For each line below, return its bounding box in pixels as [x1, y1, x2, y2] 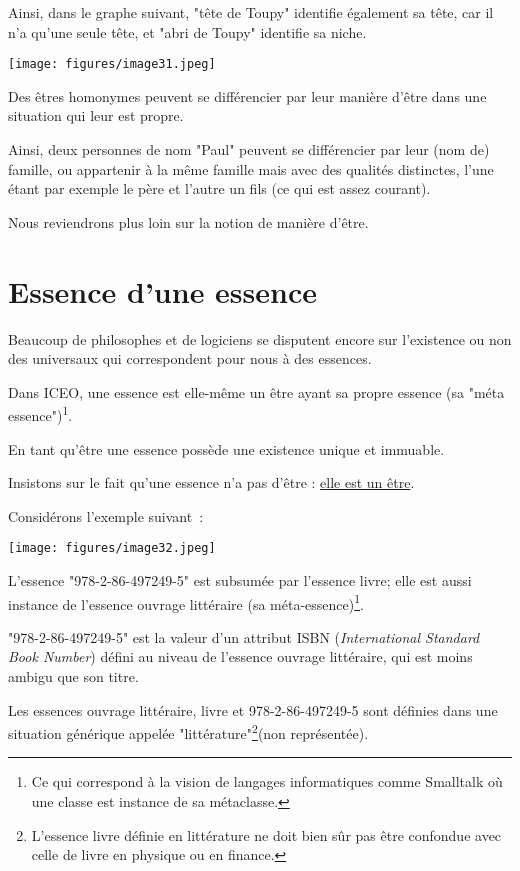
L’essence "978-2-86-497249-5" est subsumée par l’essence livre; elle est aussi [8, 570, 472, 590]
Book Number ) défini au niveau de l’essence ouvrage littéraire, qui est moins [8, 646, 473, 667]
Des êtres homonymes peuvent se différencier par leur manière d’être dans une [8, 85, 487, 106]
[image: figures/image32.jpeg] [8, 541, 216, 556]
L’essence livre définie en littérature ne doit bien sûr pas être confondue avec [31, 824, 502, 845]
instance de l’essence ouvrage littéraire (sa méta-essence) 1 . [8, 590, 364, 614]
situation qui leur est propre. [8, 105, 184, 126]
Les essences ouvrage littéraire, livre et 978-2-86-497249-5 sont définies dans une [8, 699, 498, 720]
